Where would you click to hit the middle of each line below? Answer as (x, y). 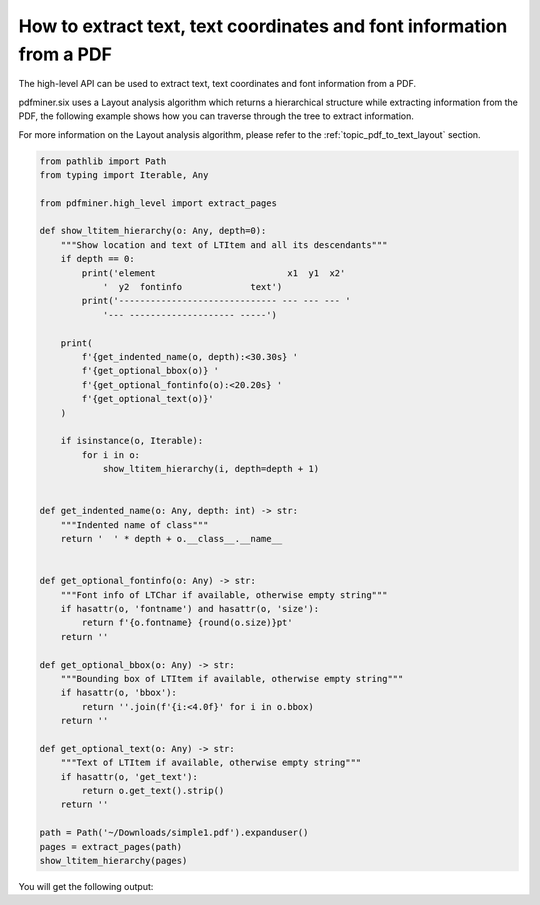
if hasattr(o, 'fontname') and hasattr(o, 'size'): (190, 608)
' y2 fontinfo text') (192, 287)
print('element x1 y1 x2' (213, 273)
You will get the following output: (86, 887)
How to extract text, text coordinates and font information (263, 26)
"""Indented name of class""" (134, 524)
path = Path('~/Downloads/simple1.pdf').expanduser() (174, 833)
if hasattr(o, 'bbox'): (118, 693)
